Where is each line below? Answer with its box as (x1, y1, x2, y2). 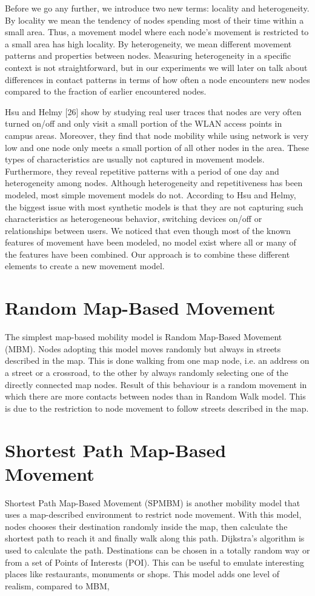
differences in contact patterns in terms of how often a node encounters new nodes (5, 73, 310, 85)
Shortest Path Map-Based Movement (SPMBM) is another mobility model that (5, 496, 300, 509)
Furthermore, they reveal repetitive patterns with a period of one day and (5, 164, 279, 177)
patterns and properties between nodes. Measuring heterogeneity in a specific (5, 49, 291, 62)
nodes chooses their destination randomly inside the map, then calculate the (5, 520, 288, 532)
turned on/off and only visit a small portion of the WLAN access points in (5, 117, 282, 130)
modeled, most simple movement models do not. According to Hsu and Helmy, (5, 188, 296, 201)
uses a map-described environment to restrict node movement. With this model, (5, 508, 302, 521)
